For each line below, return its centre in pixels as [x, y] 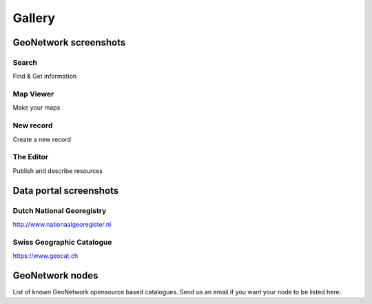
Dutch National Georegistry [60, 210]
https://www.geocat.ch [45, 256]
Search [25, 62]
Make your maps [37, 108]
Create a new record [42, 139]
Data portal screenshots [66, 191]
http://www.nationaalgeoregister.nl [62, 224]
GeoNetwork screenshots [69, 42]
